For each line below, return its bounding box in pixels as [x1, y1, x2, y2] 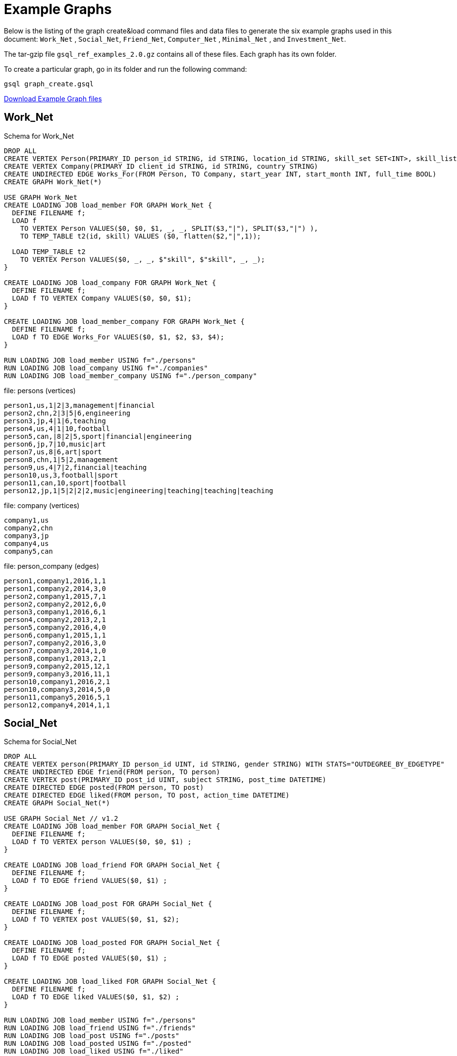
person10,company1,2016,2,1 [4, 677, 110, 686]
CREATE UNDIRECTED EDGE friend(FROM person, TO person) [4, 768, 220, 776]
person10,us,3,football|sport [4, 471, 119, 479]
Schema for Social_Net [4, 737, 77, 746]
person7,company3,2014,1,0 [4, 646, 106, 655]
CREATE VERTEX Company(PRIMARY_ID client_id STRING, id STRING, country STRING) [4, 162, 319, 170]
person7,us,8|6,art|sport [4, 448, 102, 456]
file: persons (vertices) [4, 386, 76, 395]
